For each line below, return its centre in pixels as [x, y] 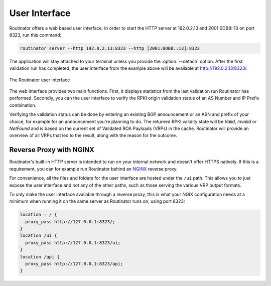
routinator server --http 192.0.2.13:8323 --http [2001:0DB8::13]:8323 [110, 48]
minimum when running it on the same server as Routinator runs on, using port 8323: [97, 201]
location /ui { [38, 236]
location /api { [40, 257]
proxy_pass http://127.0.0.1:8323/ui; [73, 243]
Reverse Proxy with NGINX [52, 150]
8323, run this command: [35, 35]
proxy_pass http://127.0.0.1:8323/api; [74, 264]
